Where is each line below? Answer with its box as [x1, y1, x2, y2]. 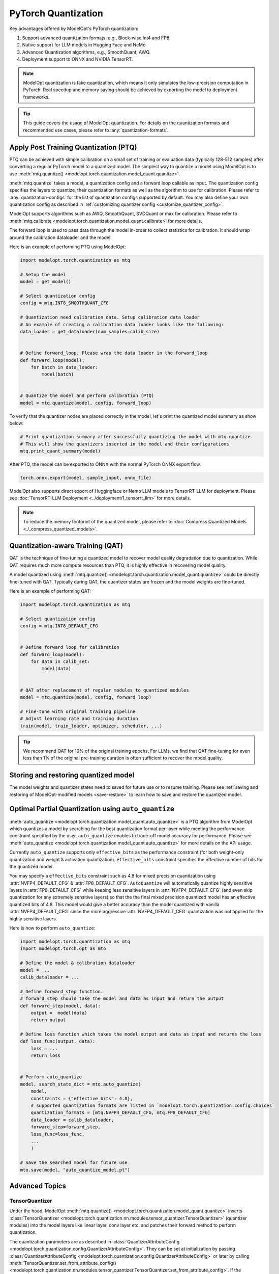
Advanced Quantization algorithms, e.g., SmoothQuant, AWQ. [22, 49, 151, 55]
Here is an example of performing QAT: [9, 588, 91, 594]
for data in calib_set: [30, 659, 90, 665]
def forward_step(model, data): [20, 1003, 101, 1008]
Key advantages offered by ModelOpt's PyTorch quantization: [9, 25, 139, 32]
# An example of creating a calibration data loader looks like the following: [20, 322, 224, 327]
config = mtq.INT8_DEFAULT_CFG [20, 623, 99, 629]
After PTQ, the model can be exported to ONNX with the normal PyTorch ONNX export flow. [9, 461, 201, 467]
